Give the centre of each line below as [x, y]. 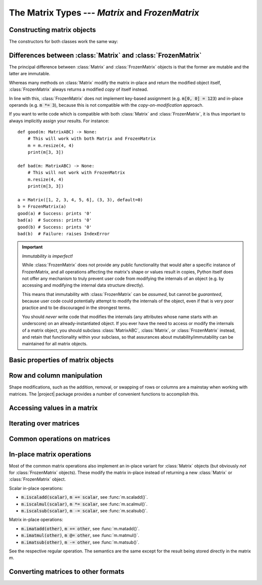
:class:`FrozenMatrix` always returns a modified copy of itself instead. [79, 89]
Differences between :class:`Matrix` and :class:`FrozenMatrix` [105, 55]
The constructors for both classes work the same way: [64, 42]
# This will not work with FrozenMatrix [76, 173]
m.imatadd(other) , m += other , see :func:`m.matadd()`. [80, 528]
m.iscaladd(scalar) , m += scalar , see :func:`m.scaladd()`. [84, 497]
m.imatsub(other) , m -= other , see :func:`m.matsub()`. [80, 542]
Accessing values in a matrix [53, 408]
